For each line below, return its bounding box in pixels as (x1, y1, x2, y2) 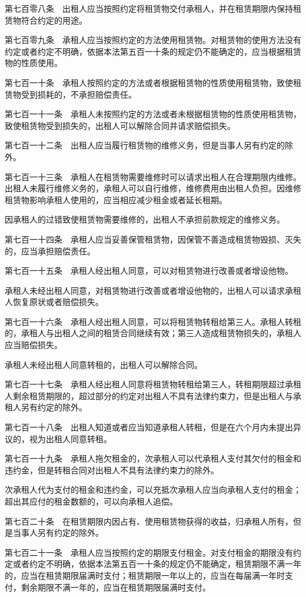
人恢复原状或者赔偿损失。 (5, 296, 104, 308)
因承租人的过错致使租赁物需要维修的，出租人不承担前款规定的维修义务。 (5, 213, 285, 225)
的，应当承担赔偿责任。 (5, 244, 95, 257)
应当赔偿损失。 (5, 339, 62, 351)
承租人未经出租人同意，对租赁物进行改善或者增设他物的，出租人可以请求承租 (5, 284, 301, 296)
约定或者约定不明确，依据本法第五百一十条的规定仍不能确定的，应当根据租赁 (5, 45, 301, 57)
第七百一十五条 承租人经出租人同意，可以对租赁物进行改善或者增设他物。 (5, 264, 293, 277)
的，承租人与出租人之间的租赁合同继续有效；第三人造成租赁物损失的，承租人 (5, 327, 301, 339)
